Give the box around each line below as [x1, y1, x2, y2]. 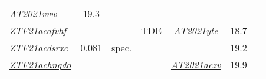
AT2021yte [173, 24, 218, 37]
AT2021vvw [9, 6, 57, 20]
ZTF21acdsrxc [9, 41, 68, 54]
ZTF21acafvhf [9, 24, 67, 37]
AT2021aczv [170, 58, 221, 71]
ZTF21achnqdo [9, 58, 71, 71]
